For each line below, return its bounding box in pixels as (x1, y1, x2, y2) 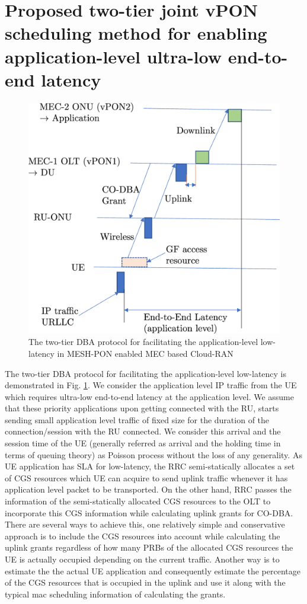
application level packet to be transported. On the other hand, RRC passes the (5, 483, 292, 496)
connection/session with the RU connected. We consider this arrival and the (5, 425, 281, 437)
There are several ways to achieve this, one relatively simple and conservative (5, 518, 285, 531)
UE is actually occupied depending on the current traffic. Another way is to (5, 553, 280, 565)
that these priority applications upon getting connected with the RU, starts (5, 402, 279, 414)
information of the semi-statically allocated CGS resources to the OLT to (5, 495, 271, 507)
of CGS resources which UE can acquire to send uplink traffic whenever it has (5, 471, 288, 484)
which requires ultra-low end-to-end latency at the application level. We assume (5, 390, 294, 402)
